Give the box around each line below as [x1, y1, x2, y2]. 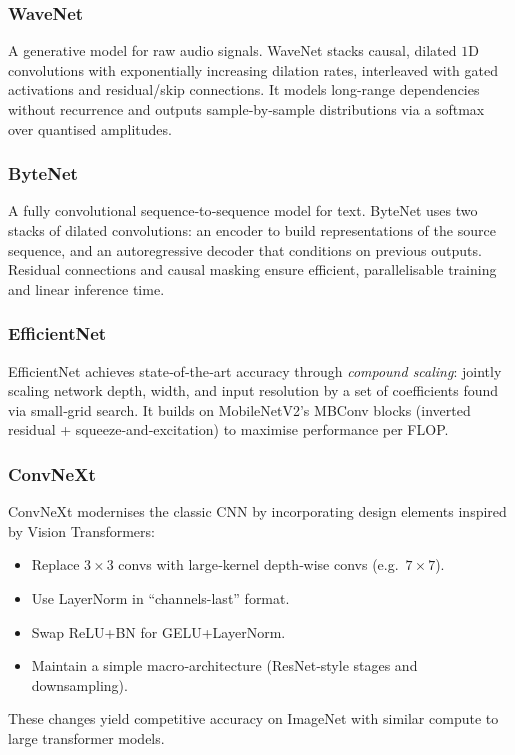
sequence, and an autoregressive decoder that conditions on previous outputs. [8, 239, 482, 260]
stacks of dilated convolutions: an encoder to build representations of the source [8, 220, 496, 240]
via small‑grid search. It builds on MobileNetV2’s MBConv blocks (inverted [8, 399, 471, 420]
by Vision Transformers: [8, 520, 155, 541]
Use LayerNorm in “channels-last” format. [31, 587, 290, 608]
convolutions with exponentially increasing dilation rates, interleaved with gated [8, 59, 498, 80]
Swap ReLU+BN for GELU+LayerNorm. [31, 621, 286, 642]
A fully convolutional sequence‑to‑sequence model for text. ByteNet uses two [8, 200, 478, 221]
